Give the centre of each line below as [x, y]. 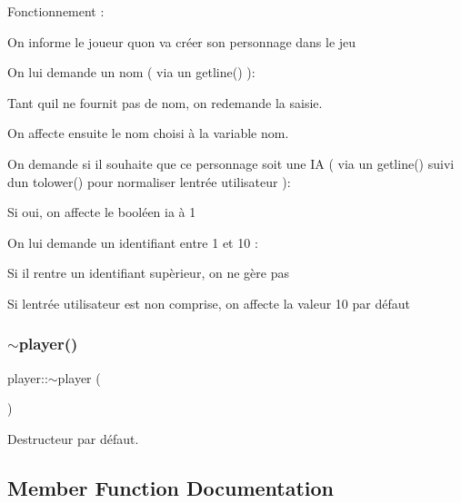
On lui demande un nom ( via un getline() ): [131, 72]
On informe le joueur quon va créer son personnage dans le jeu [182, 41]
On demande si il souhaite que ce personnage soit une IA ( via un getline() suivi [231, 163]
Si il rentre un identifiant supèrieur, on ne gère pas [148, 273]
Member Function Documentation [171, 487]
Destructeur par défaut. [73, 438]
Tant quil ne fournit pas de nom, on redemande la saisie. [165, 102]
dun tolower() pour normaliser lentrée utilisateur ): [149, 181]
